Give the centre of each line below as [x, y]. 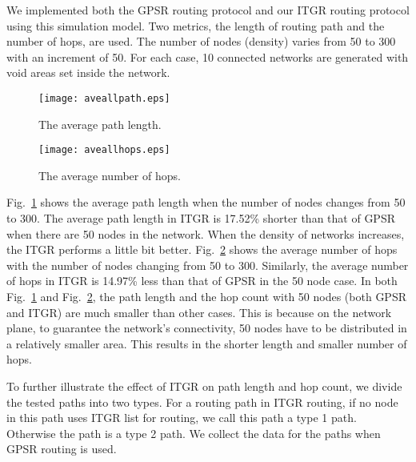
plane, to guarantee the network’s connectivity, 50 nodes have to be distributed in [207, 328]
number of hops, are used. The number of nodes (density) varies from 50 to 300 [201, 41]
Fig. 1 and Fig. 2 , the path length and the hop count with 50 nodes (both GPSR [206, 297]
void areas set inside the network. [88, 72]
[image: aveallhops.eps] [104, 150]
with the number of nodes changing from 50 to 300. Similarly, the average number [208, 265]
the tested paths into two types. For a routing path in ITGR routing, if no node [202, 402]
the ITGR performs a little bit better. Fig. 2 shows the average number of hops [202, 249]
